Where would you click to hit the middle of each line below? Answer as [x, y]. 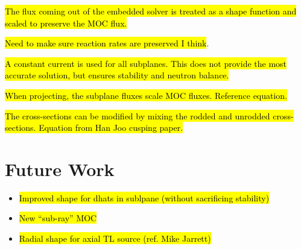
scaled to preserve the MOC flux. [66, 23]
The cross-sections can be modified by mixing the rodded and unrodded [138, 115]
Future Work [60, 169]
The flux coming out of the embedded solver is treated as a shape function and [151, 11]
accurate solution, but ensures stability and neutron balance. [117, 75]
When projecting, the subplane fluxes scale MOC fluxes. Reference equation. [146, 95]
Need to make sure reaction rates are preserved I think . [107, 43]
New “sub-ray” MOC [58, 218]
